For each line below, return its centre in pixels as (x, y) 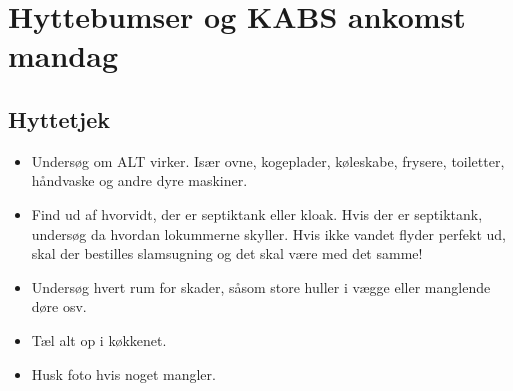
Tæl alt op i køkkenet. (99, 339)
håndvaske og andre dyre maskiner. (139, 180)
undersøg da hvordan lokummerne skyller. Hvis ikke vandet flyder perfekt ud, (268, 233)
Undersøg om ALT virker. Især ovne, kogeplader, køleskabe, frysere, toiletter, (268, 160)
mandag (63, 55)
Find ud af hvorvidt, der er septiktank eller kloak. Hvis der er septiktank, (257, 213)
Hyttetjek (59, 118)
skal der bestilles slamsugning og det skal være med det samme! (227, 253)
